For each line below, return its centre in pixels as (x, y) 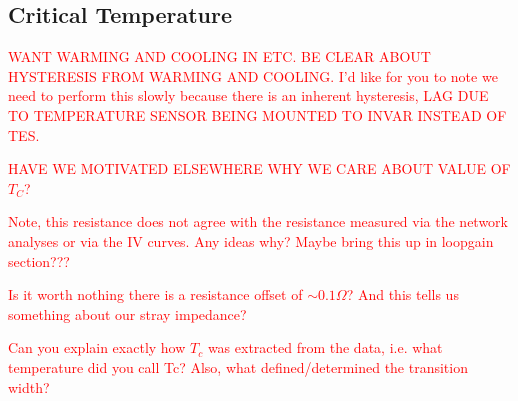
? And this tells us (402, 294)
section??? (39, 260)
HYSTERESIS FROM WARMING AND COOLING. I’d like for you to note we (253, 75)
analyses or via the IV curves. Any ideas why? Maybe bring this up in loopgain (251, 240)
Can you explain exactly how (97, 347)
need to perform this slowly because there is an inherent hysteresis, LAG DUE (248, 95)
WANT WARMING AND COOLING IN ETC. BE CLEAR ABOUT (219, 56)
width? (29, 386)
